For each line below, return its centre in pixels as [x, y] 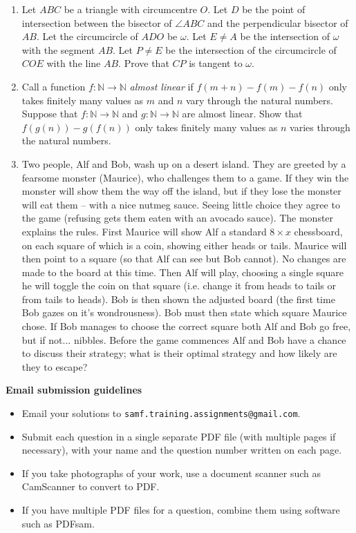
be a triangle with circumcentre [130, 9]
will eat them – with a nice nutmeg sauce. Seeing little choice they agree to [181, 204]
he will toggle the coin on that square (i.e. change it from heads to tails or [179, 285]
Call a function [54, 86]
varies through [320, 127]
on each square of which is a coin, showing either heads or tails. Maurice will [184, 245]
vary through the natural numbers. [259, 100]
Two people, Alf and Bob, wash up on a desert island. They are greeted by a [184, 163]
